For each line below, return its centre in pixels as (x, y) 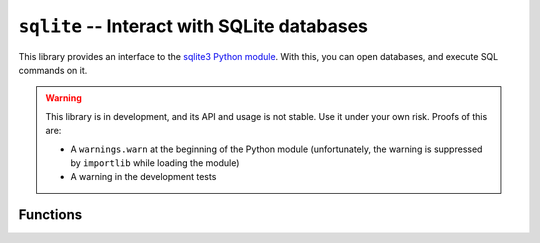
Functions (50, 215)
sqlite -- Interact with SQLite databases (193, 26)
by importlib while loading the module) (155, 162)
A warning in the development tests (143, 177)
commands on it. (53, 70)
